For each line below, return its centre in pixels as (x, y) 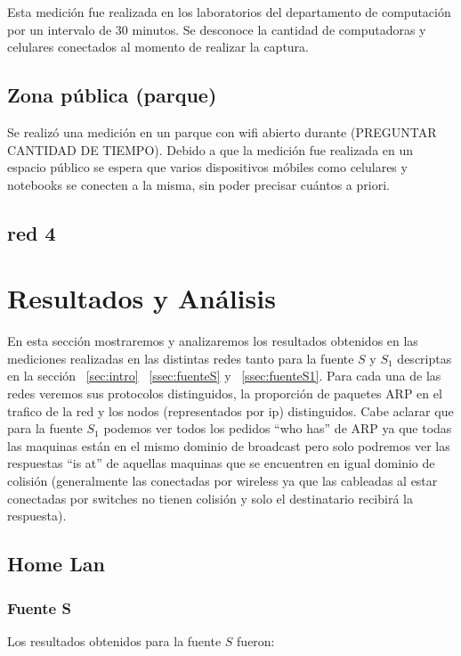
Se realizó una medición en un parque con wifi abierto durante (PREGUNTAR (222, 131)
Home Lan (56, 564)
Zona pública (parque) (112, 95)
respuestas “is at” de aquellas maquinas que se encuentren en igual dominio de (221, 463)
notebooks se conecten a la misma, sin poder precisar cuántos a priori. (198, 184)
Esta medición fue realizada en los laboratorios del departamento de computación (229, 12)
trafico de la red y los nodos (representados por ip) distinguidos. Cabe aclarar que (230, 410)
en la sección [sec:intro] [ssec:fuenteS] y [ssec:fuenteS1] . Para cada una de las (224, 376)
